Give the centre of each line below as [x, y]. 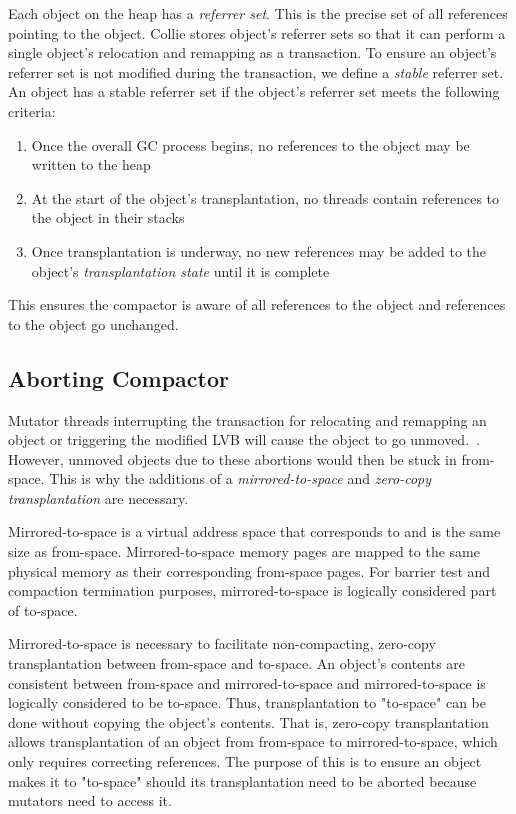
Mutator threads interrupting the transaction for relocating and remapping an [247, 419]
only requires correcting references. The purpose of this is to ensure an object [245, 761]
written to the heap [91, 164]
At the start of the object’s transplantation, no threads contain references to [265, 197]
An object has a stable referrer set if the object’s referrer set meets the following [254, 91]
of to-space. [43, 609]
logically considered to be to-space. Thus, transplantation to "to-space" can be [247, 702]
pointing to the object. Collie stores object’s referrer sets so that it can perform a [257, 32]
